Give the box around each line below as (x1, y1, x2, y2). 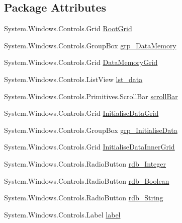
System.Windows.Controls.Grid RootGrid (4, 23, 132, 34)
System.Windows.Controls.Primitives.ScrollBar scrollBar (4, 91, 178, 101)
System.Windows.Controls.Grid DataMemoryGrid (4, 57, 158, 67)
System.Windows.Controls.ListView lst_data (4, 73, 143, 84)
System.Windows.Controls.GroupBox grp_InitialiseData (4, 124, 177, 135)
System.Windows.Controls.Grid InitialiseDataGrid (4, 108, 159, 118)
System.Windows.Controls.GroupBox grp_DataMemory (4, 40, 176, 50)
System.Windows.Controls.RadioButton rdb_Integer (4, 158, 166, 169)
